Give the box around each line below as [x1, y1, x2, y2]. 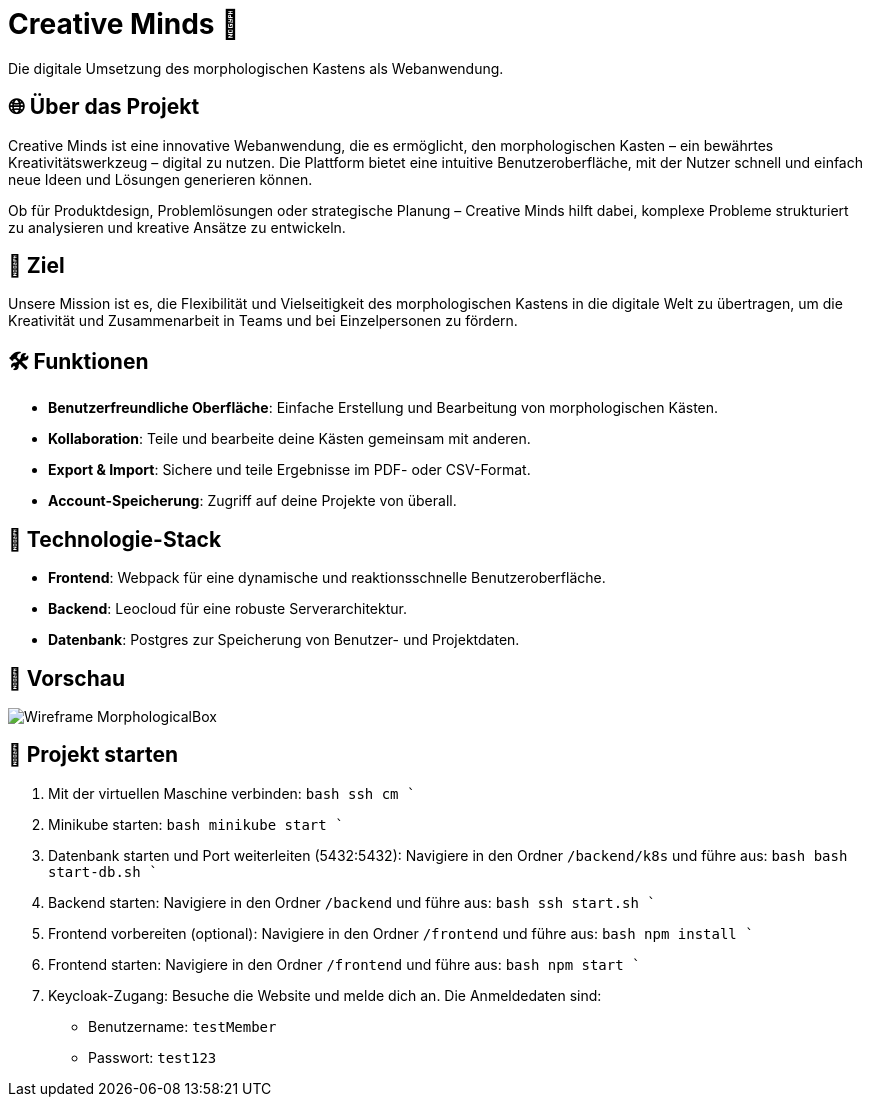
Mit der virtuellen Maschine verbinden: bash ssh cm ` [48, 784, 416, 802]
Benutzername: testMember [88, 1017, 277, 1035]
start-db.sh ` [48, 863, 158, 880]
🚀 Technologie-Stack [8, 526, 222, 552]
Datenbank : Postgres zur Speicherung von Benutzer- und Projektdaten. [48, 631, 520, 649]
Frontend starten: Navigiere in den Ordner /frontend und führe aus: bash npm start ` [48, 955, 641, 973]
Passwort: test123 [88, 1048, 217, 1066]
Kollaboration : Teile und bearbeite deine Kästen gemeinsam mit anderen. [48, 430, 531, 448]
